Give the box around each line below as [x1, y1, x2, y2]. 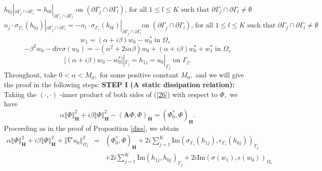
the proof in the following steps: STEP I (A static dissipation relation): [4, 79, 235, 89]
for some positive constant [100, 70, 179, 80]
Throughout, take [4, 70, 57, 80]
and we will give [195, 70, 244, 80]
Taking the [4, 89, 37, 99]
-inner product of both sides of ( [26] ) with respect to [59, 89, 218, 99]
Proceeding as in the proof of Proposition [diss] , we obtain [4, 122, 179, 133]
